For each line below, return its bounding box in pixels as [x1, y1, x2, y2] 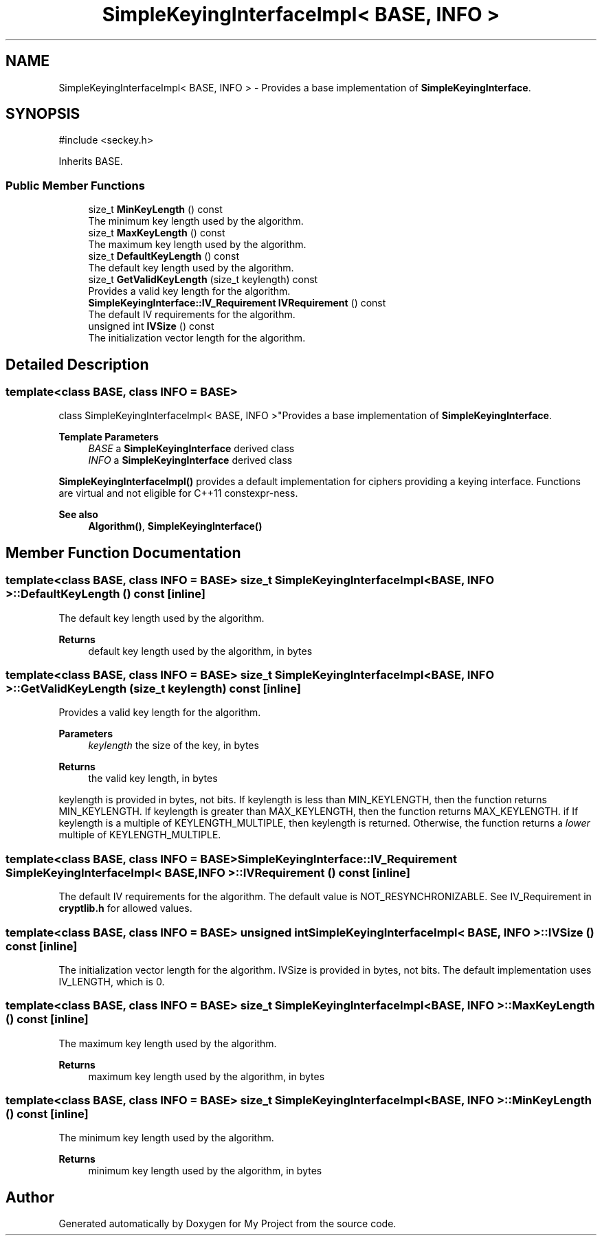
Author [5, 1188, 54, 1206]
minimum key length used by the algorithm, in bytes [88, 1165, 322, 1177]
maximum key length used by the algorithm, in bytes [88, 1070, 325, 1082]
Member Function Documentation [5, 544, 241, 561]
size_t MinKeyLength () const [88, 203, 223, 216]
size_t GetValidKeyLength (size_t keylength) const [88, 273, 318, 286]
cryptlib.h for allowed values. [58, 902, 192, 915]
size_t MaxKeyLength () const [88, 227, 225, 239]
